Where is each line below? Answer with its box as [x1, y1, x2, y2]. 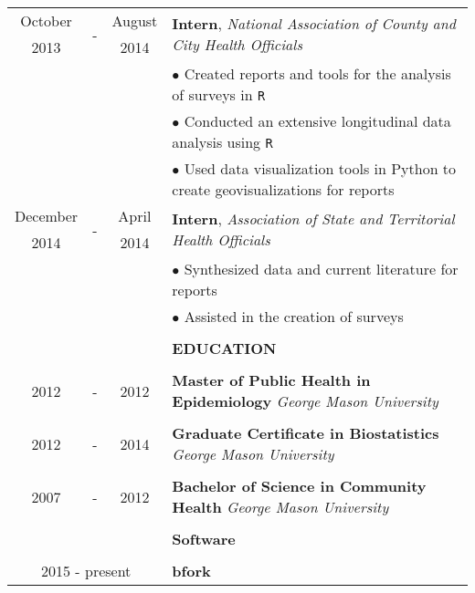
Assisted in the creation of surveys [184, 306, 404, 327]
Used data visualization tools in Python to [184, 158, 457, 179]
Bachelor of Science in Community [172, 475, 427, 496]
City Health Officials [172, 34, 302, 55]
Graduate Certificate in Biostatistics [172, 422, 439, 443]
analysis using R [172, 131, 273, 152]
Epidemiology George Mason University [172, 390, 438, 411]
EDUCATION [172, 338, 277, 359]
